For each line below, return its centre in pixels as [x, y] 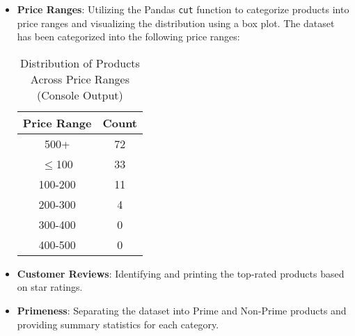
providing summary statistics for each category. [118, 324]
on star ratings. [50, 287]
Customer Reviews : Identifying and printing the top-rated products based [181, 273]
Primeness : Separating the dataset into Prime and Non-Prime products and [182, 311]
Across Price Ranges [80, 79]
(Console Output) [80, 95]
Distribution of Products [80, 63]
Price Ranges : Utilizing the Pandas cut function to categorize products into [183, 9]
